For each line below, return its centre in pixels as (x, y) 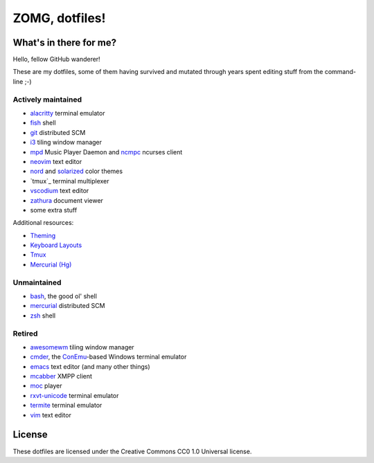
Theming (43, 235)
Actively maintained (47, 99)
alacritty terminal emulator (68, 113)
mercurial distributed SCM (68, 306)
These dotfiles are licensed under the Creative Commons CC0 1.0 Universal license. (132, 451)
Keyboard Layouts (56, 245)
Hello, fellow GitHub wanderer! (56, 60)
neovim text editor (56, 161)
